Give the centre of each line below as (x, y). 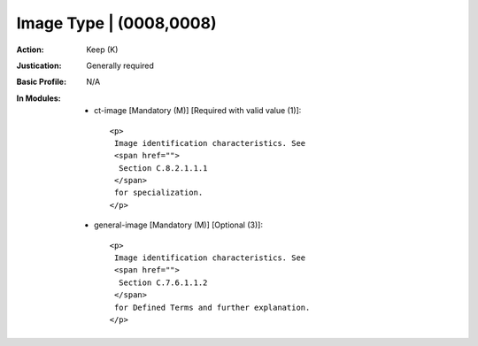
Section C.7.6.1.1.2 (163, 282)
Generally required (120, 65)
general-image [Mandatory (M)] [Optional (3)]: (178, 225)
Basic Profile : (41, 82)
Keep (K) (102, 50)
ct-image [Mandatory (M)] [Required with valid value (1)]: (198, 111)
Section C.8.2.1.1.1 (163, 168)
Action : (30, 50)
